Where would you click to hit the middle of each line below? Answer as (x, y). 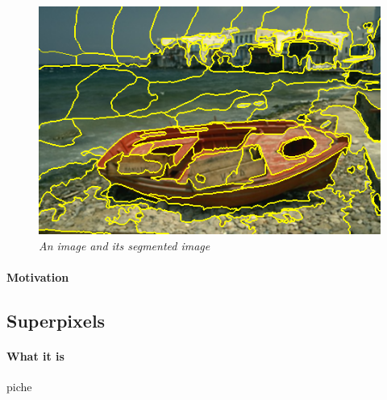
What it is (35, 355)
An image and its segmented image (125, 245)
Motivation (38, 276)
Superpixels (56, 320)
